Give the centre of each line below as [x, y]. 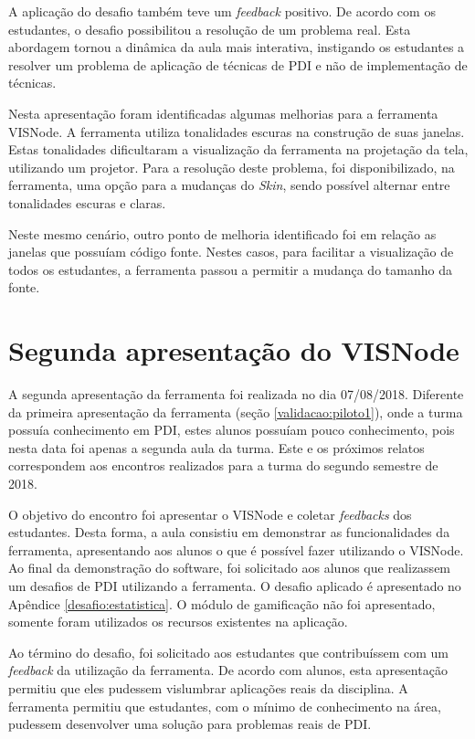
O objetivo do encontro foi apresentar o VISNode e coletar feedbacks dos [210, 514]
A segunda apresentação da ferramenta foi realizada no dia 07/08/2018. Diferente [236, 394]
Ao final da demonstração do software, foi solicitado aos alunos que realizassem [230, 568]
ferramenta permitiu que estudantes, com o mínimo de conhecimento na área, [225, 706]
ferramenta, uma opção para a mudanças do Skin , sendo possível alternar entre [229, 185]
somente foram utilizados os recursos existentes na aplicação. [178, 622]
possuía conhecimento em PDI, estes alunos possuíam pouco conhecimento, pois [232, 430]
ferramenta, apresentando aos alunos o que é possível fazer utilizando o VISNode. [236, 549]
